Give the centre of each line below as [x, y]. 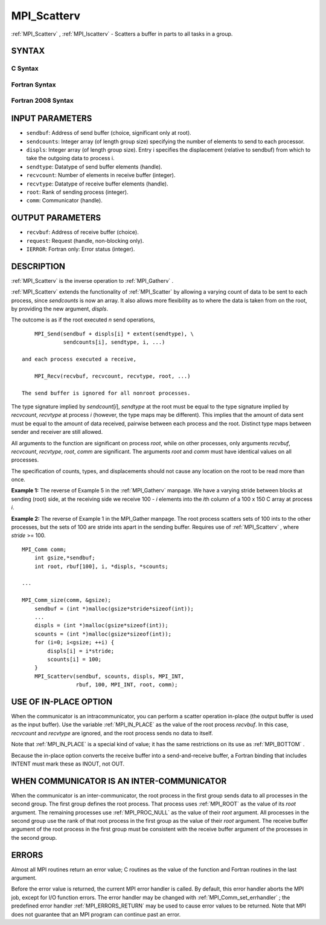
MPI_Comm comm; [44, 549]
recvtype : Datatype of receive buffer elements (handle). [97, 184]
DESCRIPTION [38, 266]
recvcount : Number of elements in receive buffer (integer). [101, 175]
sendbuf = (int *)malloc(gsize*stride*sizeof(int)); [114, 608]
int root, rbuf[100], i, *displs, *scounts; [101, 566]
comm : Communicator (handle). [64, 201]
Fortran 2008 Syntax [42, 101]
